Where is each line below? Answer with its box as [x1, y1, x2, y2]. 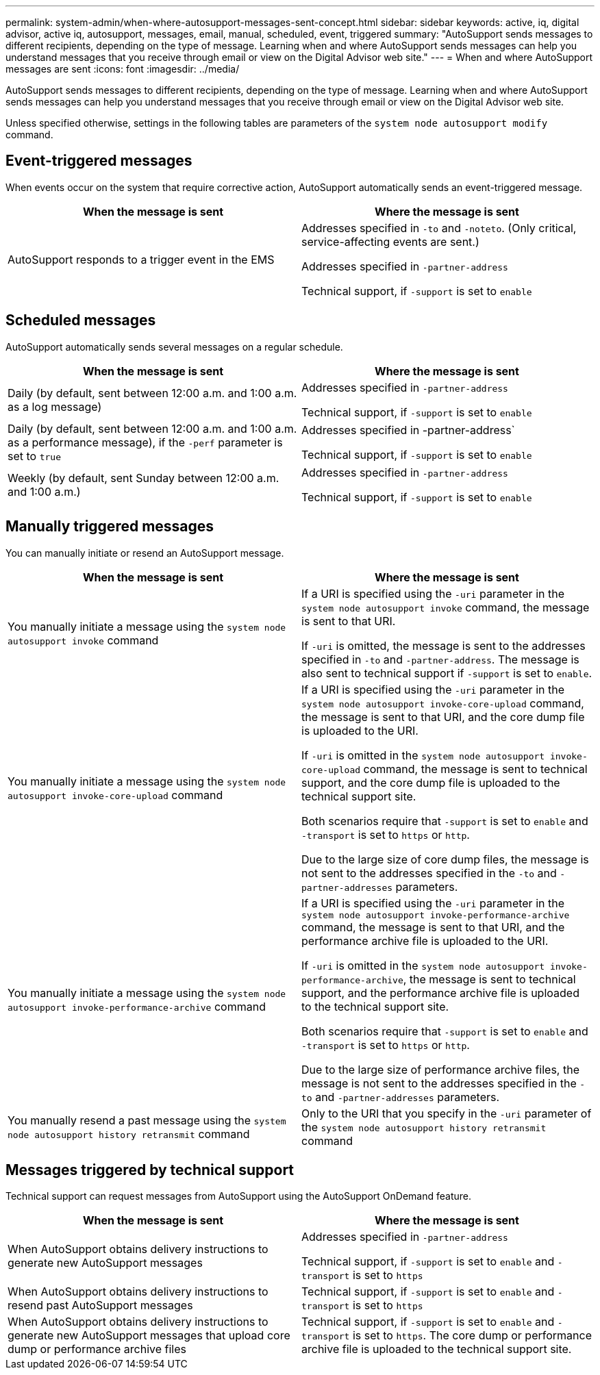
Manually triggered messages [5, 518, 214, 535]
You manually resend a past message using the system [8, 1113, 286, 1127]
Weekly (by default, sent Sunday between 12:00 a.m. [8, 470, 279, 485]
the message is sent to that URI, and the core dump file [301, 709, 585, 724]
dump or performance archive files [8, 1342, 186, 1357]
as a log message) [8, 399, 102, 414]
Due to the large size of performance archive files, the [301, 1062, 579, 1076]
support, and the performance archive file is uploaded [301, 985, 579, 1000]
